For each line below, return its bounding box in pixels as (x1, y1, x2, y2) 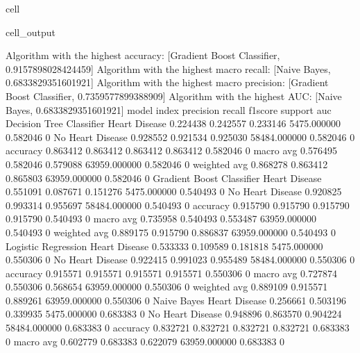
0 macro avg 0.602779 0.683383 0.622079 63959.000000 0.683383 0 (6, 334, 285, 348)
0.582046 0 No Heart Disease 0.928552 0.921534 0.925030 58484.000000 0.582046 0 (6, 129, 355, 144)
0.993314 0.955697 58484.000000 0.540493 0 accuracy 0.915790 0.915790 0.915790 (6, 197, 350, 212)
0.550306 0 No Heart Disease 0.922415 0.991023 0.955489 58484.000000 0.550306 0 (6, 252, 355, 267)
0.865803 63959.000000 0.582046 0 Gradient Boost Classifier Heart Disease (6, 170, 322, 185)
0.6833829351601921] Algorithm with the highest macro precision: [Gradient (6, 75, 329, 90)
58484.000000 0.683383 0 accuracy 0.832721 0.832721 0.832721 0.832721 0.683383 (6, 320, 350, 335)
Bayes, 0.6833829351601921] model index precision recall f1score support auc (6, 102, 332, 117)
